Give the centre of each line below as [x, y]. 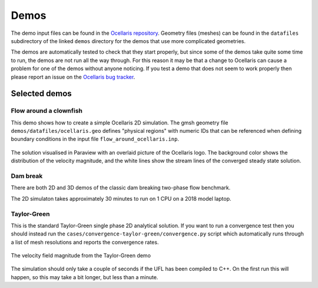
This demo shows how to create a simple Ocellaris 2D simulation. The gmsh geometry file [120, 122]
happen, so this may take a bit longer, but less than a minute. [85, 277]
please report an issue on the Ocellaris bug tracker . [73, 77]
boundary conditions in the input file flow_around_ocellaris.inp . [95, 139]
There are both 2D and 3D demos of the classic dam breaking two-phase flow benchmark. [121, 188]
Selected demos [41, 94]
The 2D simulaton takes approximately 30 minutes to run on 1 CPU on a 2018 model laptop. [121, 198]
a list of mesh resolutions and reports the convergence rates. [85, 242]
